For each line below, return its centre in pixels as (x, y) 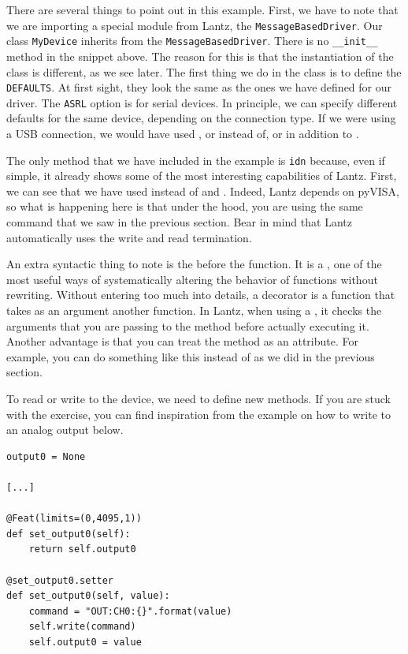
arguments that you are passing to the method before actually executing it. (188, 325)
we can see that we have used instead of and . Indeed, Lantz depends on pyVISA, (203, 191)
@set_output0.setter (60, 580)
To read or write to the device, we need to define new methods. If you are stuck (198, 398)
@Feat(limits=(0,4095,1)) (74, 519)
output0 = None (46, 456)
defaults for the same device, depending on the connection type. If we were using (201, 118)
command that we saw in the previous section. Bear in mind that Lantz (179, 222)
